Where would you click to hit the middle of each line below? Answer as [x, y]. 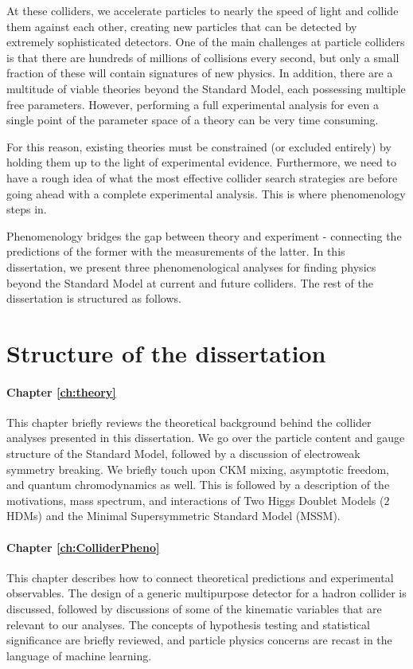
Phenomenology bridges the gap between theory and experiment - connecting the [204, 235]
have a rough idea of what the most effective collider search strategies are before [202, 177]
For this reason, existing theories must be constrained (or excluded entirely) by [199, 146]
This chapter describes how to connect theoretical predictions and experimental [200, 577]
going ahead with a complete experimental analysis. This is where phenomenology [206, 193]
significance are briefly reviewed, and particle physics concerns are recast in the [199, 640]
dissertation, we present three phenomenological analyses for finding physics [191, 266]
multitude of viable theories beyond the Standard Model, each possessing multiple [206, 88]
